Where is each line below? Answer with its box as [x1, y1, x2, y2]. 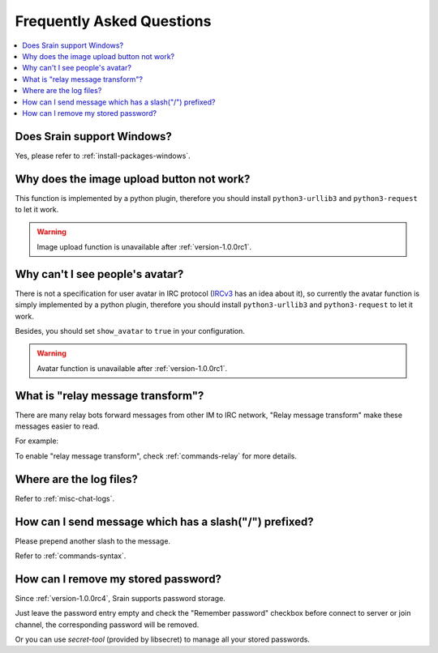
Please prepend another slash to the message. [15, 536, 170, 546]
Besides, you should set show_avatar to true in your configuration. [15, 326, 245, 335]
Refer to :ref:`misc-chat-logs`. [15, 493, 115, 503]
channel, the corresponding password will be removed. [15, 620, 200, 630]
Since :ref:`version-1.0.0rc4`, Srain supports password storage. [15, 593, 226, 603]
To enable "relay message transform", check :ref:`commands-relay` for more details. [15, 450, 298, 461]
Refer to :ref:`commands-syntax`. [15, 551, 127, 561]
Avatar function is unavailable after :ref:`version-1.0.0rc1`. [36, 363, 228, 373]
